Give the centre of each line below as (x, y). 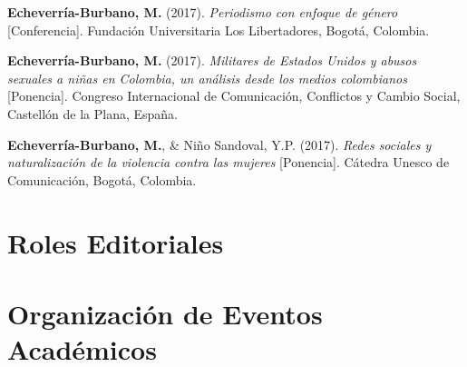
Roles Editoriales (116, 242)
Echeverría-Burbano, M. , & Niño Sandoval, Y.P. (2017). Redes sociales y (219, 144)
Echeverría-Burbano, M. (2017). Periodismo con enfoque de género (203, 12)
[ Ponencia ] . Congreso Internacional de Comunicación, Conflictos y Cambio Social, (234, 96)
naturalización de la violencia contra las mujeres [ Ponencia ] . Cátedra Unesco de (229, 162)
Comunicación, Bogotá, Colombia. (102, 179)
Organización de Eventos (165, 313)
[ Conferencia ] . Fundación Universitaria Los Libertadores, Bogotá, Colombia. (219, 30)
